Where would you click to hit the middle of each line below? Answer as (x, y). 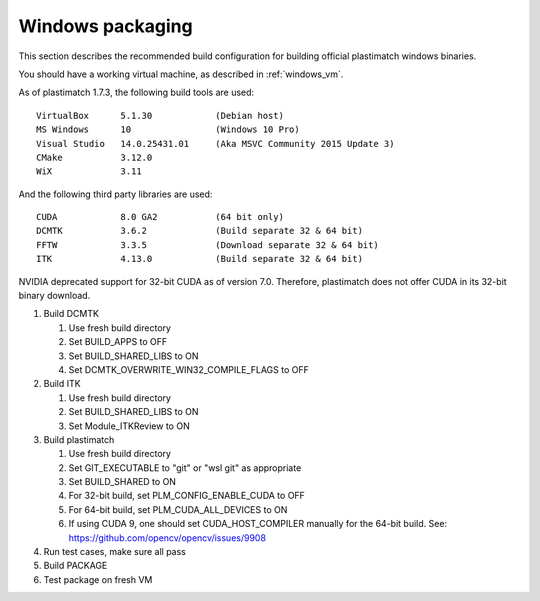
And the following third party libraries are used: (115, 194)
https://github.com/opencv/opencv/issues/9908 (167, 537)
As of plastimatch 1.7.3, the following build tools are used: (136, 92)
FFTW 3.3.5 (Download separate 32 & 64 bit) (207, 244)
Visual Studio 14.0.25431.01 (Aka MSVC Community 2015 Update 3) (215, 143)
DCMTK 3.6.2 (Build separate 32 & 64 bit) (200, 231)
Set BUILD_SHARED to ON (122, 482)
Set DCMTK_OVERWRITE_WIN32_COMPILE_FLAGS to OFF (188, 369)
